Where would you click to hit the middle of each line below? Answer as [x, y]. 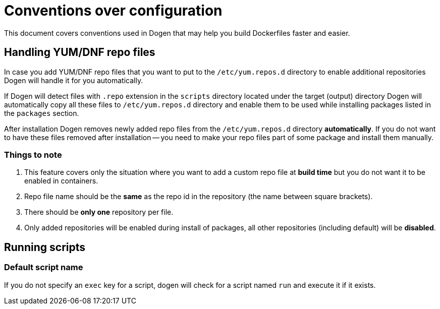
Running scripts [45, 247]
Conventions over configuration [113, 11]
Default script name [44, 267]
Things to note [33, 154]
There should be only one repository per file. [99, 212]
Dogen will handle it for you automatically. [74, 80]
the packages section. [42, 113]
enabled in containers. [61, 181]
